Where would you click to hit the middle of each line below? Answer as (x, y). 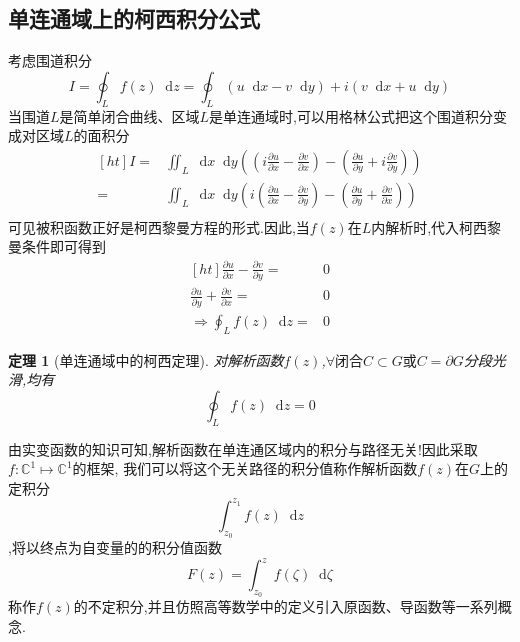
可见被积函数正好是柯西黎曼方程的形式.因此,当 (159, 226)
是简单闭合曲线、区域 (129, 115)
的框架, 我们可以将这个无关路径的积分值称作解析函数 (245, 468)
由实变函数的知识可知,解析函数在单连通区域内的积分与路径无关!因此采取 (243, 448)
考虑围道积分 (50, 60)
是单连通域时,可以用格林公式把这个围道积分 (351, 115)
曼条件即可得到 (57, 246)
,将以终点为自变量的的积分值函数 (115, 547)
